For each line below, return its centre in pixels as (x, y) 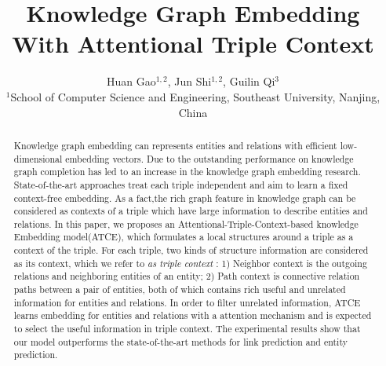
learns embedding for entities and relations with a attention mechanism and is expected (193, 315)
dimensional (38, 158)
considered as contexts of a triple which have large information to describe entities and (191, 211)
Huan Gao (131, 81)
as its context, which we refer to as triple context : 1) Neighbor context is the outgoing (190, 263)
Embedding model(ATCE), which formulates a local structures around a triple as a (184, 237)
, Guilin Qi (249, 81)
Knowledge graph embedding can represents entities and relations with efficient (175, 145)
